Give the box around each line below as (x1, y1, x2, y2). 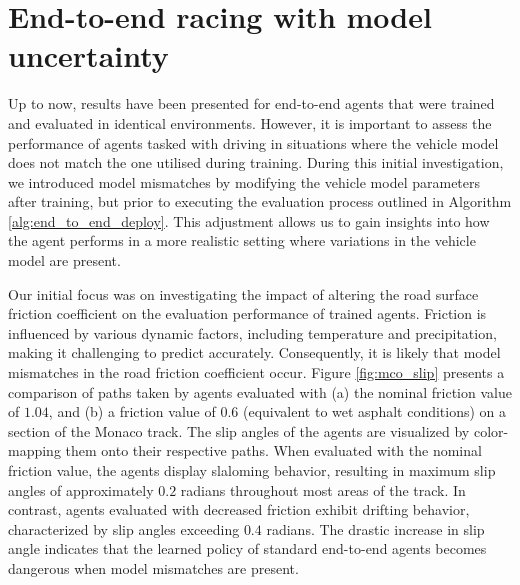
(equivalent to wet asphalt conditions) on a (242, 401, 507, 422)
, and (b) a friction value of (48, 401, 216, 422)
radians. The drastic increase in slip (266, 518, 485, 539)
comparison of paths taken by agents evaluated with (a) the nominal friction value (8, 381, 512, 402)
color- (473, 420, 509, 441)
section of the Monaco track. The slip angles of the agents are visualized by (8, 420, 470, 441)
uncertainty (8, 35, 169, 76)
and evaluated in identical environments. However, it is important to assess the (8, 112, 492, 133)
